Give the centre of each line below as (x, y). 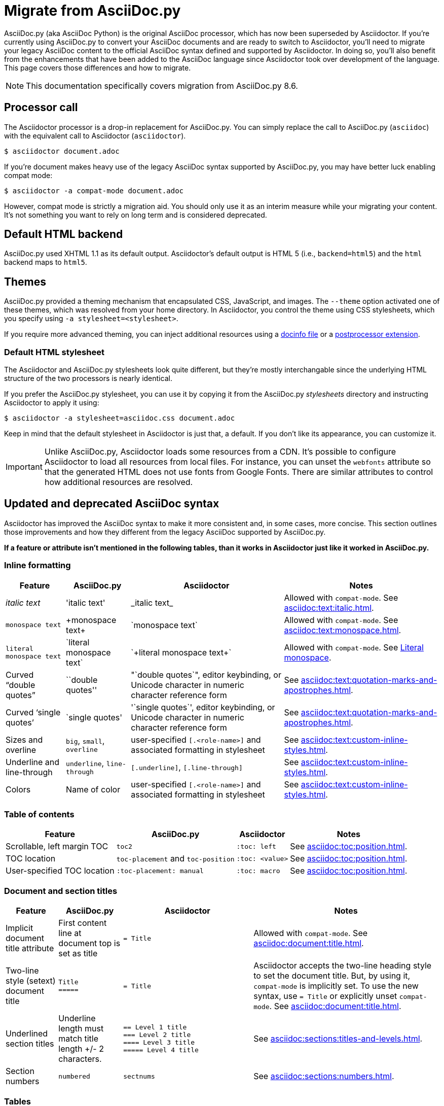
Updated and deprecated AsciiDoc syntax (112, 504)
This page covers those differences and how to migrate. (98, 67)
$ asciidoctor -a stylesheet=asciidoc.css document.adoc (120, 418)
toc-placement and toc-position (175, 859)
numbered (74, 1076)
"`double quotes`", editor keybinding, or (206, 675)
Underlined (27, 1034)
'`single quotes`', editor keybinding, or (203, 707)
